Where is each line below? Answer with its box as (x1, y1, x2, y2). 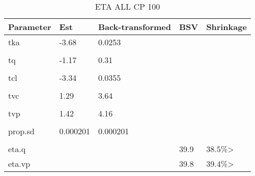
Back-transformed (98, 21, 172, 33)
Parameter (8, 21, 51, 33)
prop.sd (8, 125, 35, 137)
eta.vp (8, 158, 31, 169)
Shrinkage (206, 21, 247, 33)
